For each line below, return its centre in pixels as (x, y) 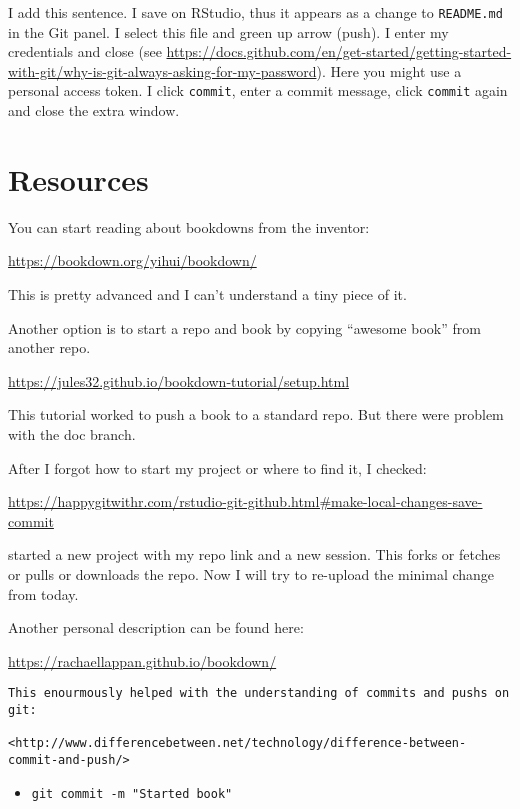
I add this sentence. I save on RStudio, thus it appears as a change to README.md (255, 12)
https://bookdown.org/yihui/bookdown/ (132, 260)
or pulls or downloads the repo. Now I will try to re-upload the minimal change (251, 573)
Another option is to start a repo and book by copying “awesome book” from (244, 327)
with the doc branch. (72, 433)
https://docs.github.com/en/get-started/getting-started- (339, 51)
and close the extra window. (94, 110)
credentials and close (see (85, 51)
